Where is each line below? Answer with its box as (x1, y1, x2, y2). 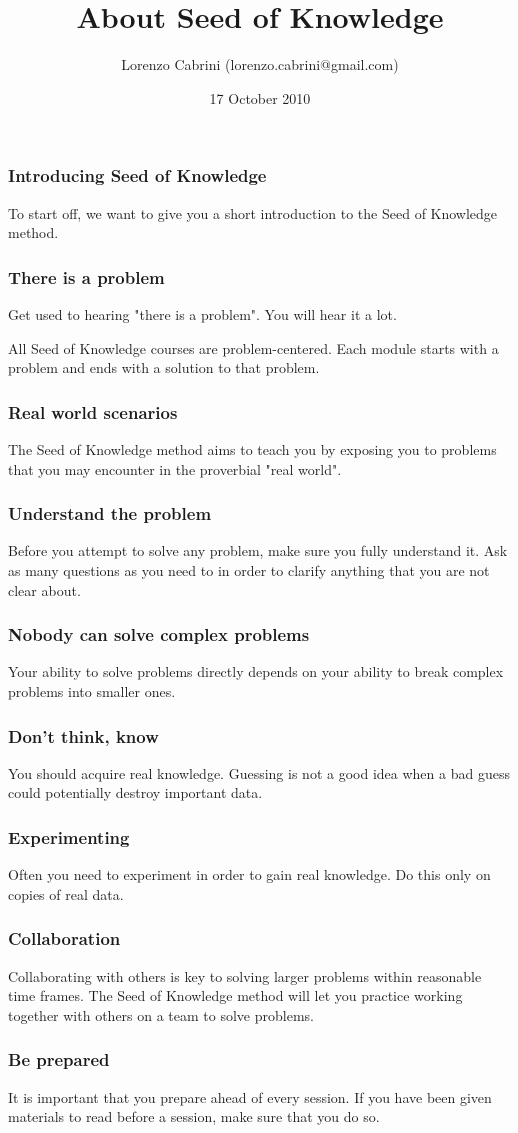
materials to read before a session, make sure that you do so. (8, 1106, 380, 1127)
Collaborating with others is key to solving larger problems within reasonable (8, 965, 482, 986)
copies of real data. (8, 883, 124, 904)
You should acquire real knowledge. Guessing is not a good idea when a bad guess (8, 762, 510, 783)
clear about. (8, 579, 81, 600)
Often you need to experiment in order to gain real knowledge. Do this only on (8, 864, 491, 885)
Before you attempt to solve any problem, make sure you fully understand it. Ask (8, 540, 508, 561)
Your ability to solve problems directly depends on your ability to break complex (8, 661, 504, 682)
